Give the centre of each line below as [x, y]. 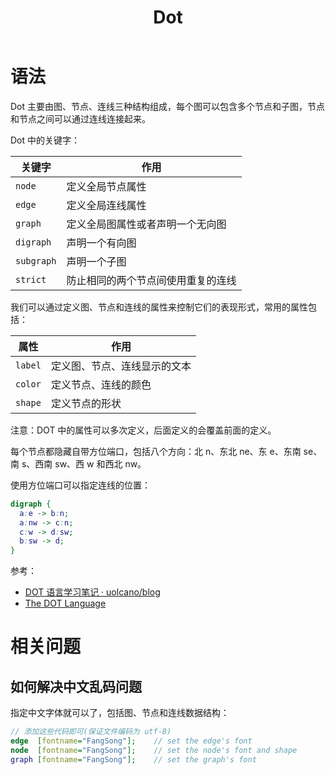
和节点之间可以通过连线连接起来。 [80, 118]
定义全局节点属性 [106, 186]
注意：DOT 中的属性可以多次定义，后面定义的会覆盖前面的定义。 [143, 430]
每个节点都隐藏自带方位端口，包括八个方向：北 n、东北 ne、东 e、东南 [156, 451]
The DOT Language [65, 603]
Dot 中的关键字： [45, 140]
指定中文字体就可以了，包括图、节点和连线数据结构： [120, 713]
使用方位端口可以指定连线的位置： [80, 485]
